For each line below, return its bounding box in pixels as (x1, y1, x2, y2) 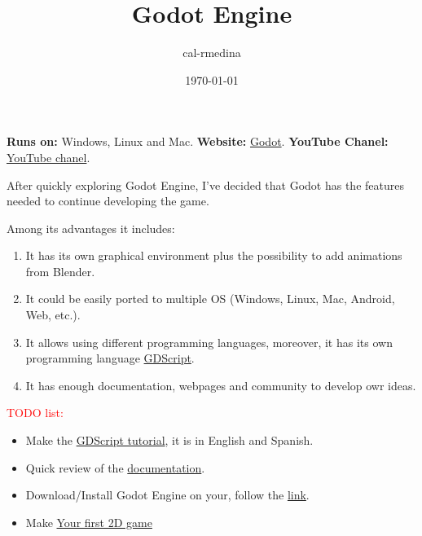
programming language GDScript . (25, 349, 195, 367)
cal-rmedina (182, 44, 241, 61)
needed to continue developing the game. (7, 192, 209, 209)
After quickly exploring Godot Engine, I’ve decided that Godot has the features (7, 176, 404, 193)
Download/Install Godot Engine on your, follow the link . (25, 486, 310, 503)
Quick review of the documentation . (25, 459, 205, 476)
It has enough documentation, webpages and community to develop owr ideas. (25, 376, 416, 393)
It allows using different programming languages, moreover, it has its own (25, 333, 393, 350)
